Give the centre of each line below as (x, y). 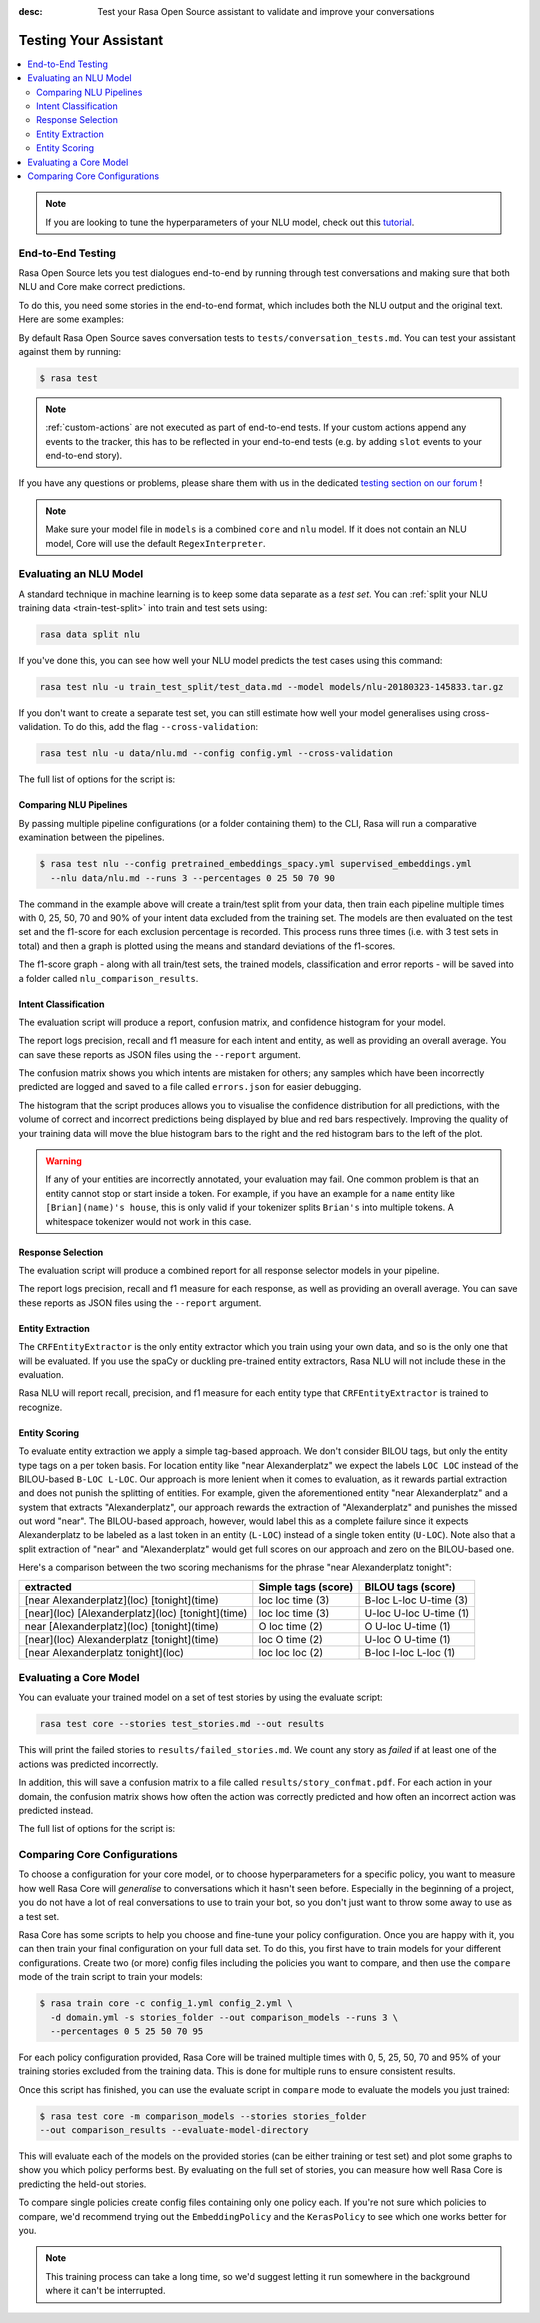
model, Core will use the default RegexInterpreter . (155, 543)
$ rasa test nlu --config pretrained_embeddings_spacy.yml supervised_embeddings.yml (255, 864)
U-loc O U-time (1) (407, 1639)
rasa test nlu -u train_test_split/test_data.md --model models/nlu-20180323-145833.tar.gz (271, 687)
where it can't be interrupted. (105, 2291)
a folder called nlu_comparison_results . (108, 978)
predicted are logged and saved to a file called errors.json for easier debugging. (190, 1087)
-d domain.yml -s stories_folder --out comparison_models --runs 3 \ (224, 2017)
